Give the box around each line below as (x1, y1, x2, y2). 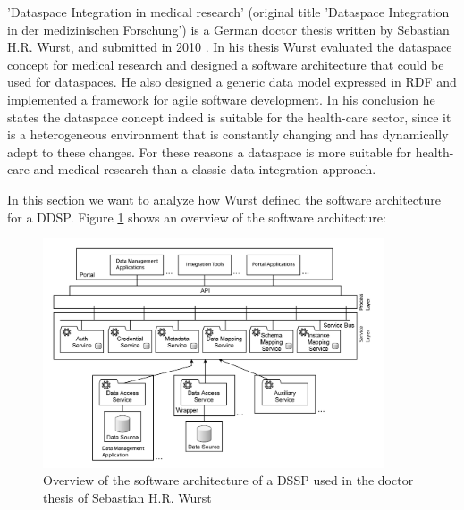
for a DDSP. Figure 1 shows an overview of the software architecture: (7, 207, 386, 226)
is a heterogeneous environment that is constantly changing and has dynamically (7, 125, 449, 144)
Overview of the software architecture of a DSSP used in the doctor (43, 471, 414, 489)
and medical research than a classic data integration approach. (33, 160, 376, 179)
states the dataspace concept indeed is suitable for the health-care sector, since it (7, 107, 451, 126)
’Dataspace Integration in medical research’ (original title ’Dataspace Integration (7, 3, 450, 21)
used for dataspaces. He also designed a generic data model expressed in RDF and (7, 72, 457, 91)
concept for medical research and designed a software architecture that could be (7, 54, 444, 73)
